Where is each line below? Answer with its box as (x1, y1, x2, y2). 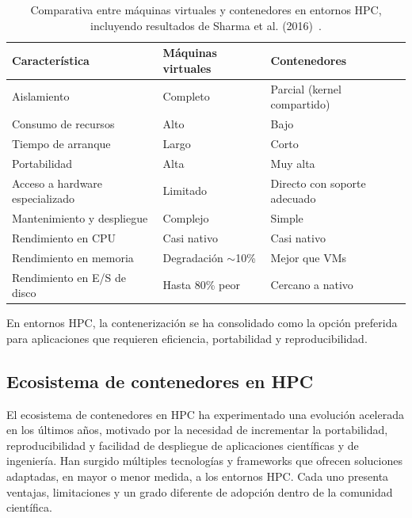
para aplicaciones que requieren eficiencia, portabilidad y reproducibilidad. (6, 329, 368, 346)
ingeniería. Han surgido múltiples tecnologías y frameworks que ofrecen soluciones (6, 452, 402, 469)
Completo (162, 88, 210, 105)
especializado (12, 190, 75, 207)
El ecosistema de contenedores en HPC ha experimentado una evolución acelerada (6, 406, 404, 422)
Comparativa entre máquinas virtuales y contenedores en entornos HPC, (30, 2, 382, 17)
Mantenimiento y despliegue (12, 210, 148, 227)
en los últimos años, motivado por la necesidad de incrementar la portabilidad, (6, 421, 388, 438)
